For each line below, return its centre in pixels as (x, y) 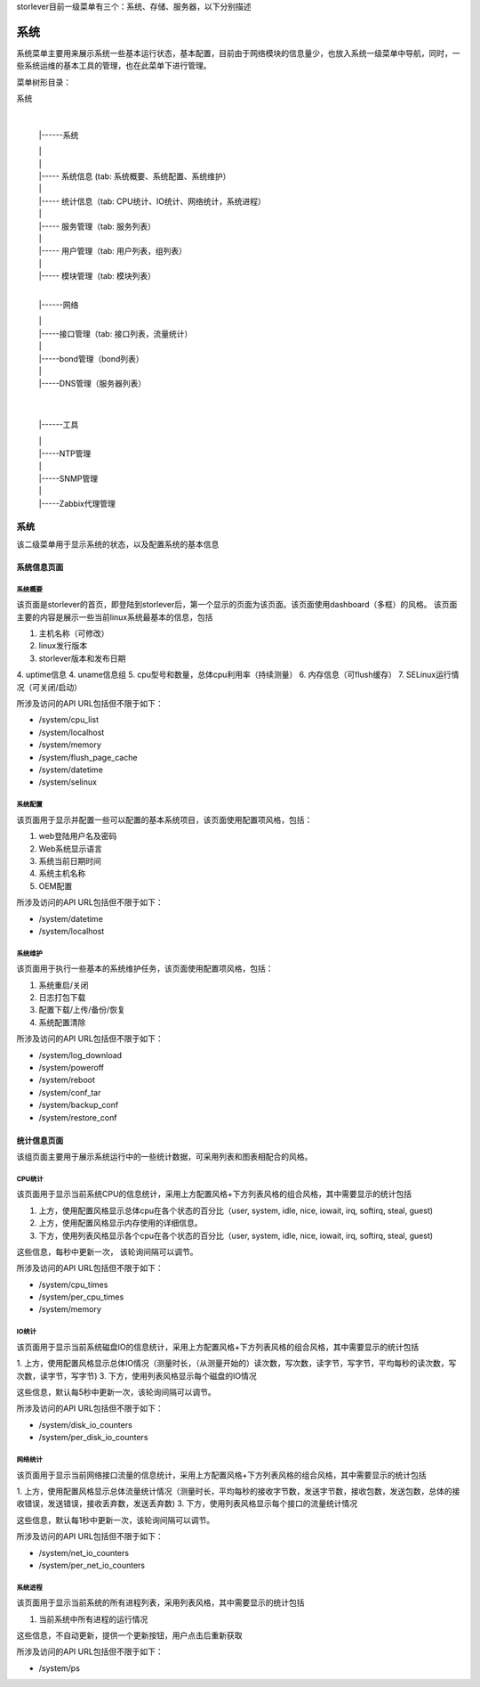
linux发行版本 (63, 646)
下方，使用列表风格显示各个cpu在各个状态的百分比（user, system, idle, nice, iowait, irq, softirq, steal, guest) (236, 1235)
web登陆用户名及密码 (78, 836)
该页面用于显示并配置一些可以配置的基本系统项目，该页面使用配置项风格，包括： (164, 819)
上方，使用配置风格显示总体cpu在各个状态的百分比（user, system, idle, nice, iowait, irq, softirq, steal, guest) (236, 1210)
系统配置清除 (62, 1022)
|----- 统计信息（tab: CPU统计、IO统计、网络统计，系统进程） (152, 201)
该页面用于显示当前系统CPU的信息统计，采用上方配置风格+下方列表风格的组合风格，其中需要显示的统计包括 (214, 1194)
